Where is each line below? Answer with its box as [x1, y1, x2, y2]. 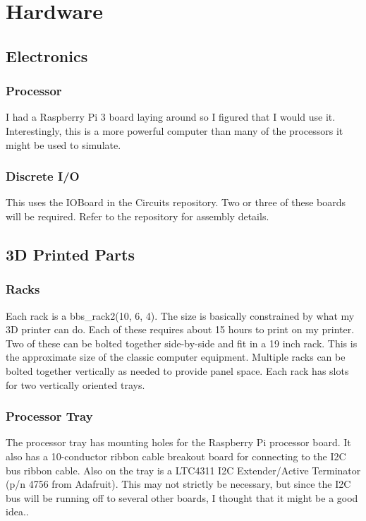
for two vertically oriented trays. [6, 377, 145, 392]
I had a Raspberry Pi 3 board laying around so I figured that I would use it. [6, 109, 336, 124]
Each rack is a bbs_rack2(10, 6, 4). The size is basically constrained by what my [6, 308, 355, 323]
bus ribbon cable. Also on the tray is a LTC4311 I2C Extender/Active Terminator [6, 462, 361, 477]
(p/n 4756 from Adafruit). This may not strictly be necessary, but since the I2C [6, 477, 351, 491]
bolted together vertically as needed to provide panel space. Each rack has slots [6, 363, 349, 378]
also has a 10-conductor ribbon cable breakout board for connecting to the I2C [6, 448, 346, 463]
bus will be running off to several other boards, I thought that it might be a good [6, 490, 358, 505]
